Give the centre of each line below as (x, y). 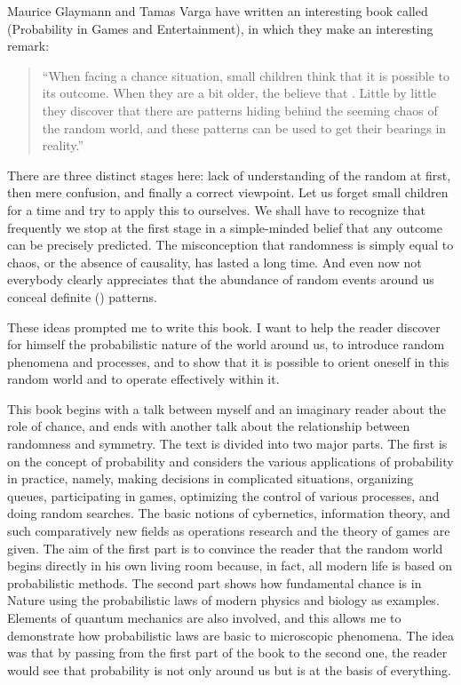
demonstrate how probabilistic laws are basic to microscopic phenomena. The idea (230, 635)
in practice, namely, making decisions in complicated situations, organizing (211, 478)
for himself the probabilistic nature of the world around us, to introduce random (226, 344)
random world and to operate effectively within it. (143, 379)
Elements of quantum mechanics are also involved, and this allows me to (204, 617)
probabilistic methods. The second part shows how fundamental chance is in (215, 582)
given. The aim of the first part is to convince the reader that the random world (225, 548)
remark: (28, 46)
